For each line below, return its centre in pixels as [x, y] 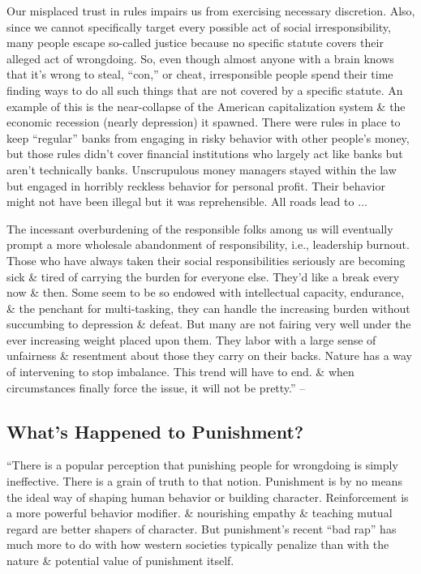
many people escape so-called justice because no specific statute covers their [195, 43]
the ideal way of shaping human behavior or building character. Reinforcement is [208, 497]
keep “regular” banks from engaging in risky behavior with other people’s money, [208, 137]
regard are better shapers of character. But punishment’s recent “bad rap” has [202, 528]
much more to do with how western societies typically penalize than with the [198, 544]
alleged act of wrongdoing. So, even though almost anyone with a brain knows [200, 58]
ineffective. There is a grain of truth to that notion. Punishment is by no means [204, 481]
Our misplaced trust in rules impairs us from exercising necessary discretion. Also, [211, 11]
